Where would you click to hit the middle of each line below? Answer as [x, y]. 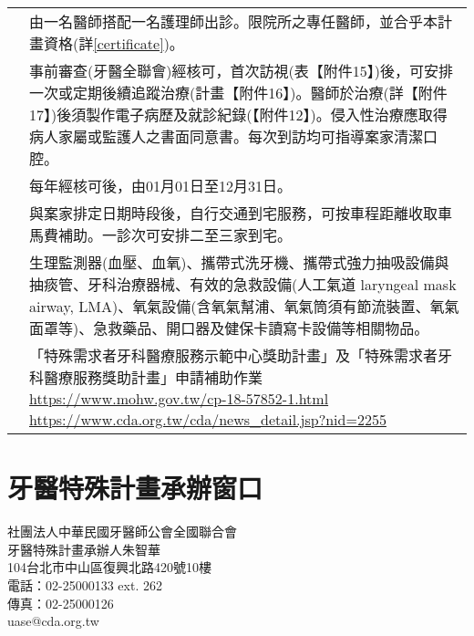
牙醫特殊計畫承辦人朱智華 [84, 549]
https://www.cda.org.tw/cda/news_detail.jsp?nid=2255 [208, 419]
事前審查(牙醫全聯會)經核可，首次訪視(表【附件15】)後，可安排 [241, 71]
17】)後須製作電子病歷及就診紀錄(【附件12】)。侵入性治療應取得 [238, 115]
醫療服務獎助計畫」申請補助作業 [154, 377]
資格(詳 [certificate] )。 [114, 43]
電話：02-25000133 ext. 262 [85, 584]
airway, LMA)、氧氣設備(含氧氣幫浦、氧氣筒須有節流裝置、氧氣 [244, 306]
